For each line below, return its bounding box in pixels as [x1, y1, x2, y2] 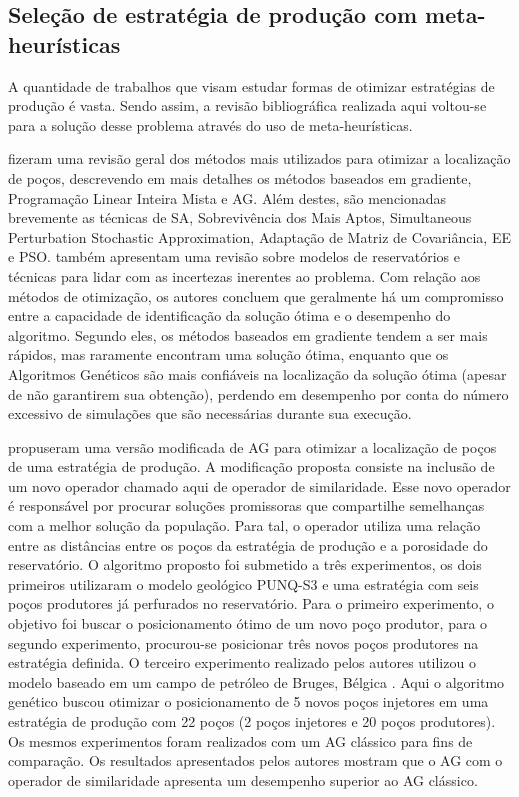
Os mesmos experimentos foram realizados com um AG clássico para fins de [8, 730, 473, 751]
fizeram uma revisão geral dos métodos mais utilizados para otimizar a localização [8, 148, 511, 169]
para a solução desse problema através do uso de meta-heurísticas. [8, 114, 413, 135]
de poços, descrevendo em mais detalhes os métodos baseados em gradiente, [8, 167, 472, 188]
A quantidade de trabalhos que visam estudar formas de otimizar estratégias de [8, 75, 495, 96]
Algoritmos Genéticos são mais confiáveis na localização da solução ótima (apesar [8, 363, 507, 384]
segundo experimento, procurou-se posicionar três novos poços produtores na [8, 632, 479, 653]
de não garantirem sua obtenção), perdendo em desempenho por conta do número [8, 383, 509, 404]
